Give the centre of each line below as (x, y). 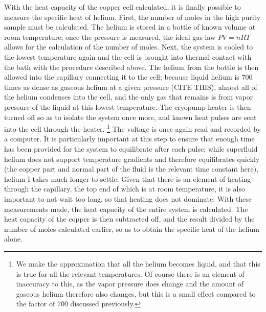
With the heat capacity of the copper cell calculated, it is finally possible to (123, 7)
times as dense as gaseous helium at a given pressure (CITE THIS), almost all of (131, 87)
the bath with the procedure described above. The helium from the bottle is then (131, 67)
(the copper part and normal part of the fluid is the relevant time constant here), (131, 169)
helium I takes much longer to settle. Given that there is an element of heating (128, 178)
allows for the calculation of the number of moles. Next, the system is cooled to (129, 47)
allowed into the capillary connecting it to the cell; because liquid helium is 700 (128, 77)
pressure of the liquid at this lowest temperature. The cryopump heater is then (128, 106)
